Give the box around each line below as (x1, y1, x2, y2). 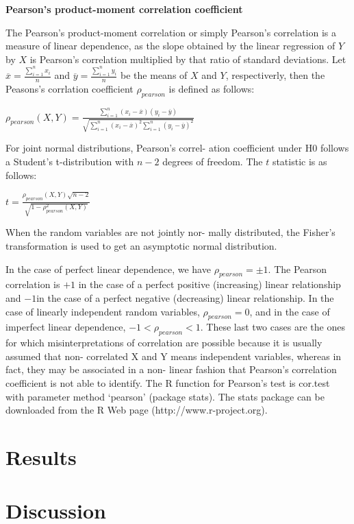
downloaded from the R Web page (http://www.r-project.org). (5, 403, 268, 417)
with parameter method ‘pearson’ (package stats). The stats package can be (5, 389, 325, 403)
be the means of (121, 68, 188, 82)
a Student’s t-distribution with (5, 154, 134, 168)
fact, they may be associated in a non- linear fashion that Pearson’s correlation (5, 362, 337, 377)
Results (5, 442, 77, 471)
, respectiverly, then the (225, 68, 325, 82)
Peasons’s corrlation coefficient (5, 82, 134, 96)
